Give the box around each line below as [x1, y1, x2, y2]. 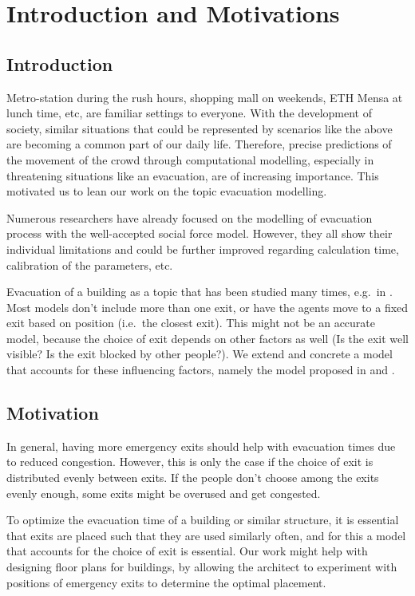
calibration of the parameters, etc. [6, 256, 173, 273]
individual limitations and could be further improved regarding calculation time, [6, 240, 399, 257]
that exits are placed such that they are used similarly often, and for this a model [6, 527, 406, 543]
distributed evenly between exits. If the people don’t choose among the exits [6, 469, 379, 486]
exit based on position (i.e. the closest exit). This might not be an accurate [6, 314, 376, 331]
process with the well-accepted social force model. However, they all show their [6, 225, 393, 242]
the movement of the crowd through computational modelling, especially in [6, 151, 374, 168]
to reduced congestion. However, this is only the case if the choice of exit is [6, 453, 373, 470]
